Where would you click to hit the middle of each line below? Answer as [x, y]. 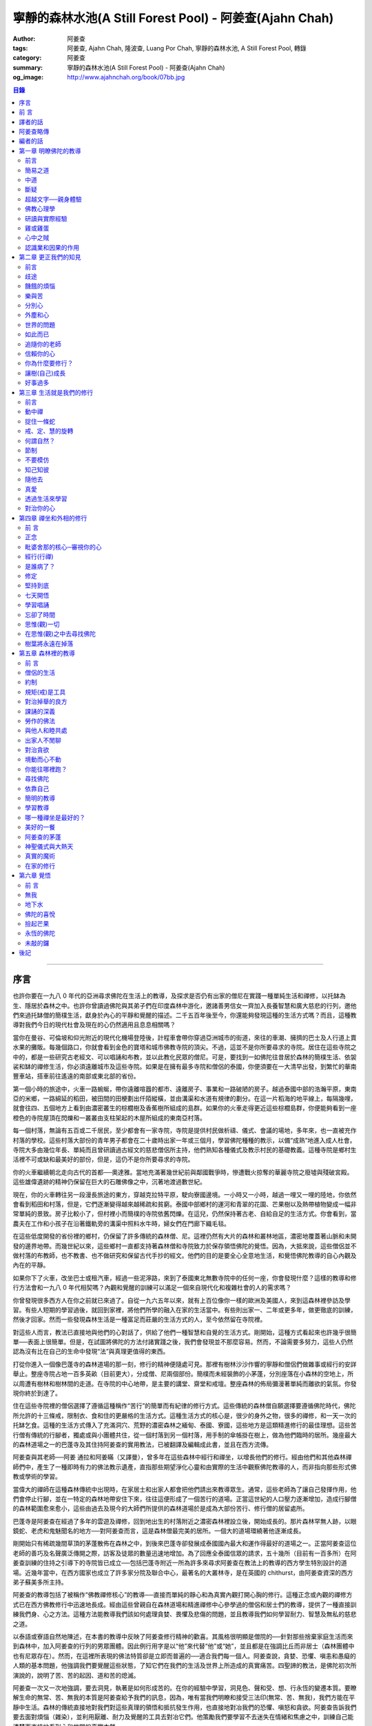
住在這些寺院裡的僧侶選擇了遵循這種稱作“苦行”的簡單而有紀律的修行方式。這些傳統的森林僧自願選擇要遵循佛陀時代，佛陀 [184, 1406]
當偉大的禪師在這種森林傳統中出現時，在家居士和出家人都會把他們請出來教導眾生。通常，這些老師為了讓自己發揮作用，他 [185, 1489]
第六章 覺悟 [35, 875]
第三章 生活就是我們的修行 [56, 392]
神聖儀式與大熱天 [49, 846]
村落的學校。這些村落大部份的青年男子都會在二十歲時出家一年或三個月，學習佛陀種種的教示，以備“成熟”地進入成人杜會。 [184, 1140]
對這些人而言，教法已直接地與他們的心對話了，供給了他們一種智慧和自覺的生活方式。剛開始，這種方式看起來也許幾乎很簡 [185, 1332]
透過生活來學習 [46, 498]
